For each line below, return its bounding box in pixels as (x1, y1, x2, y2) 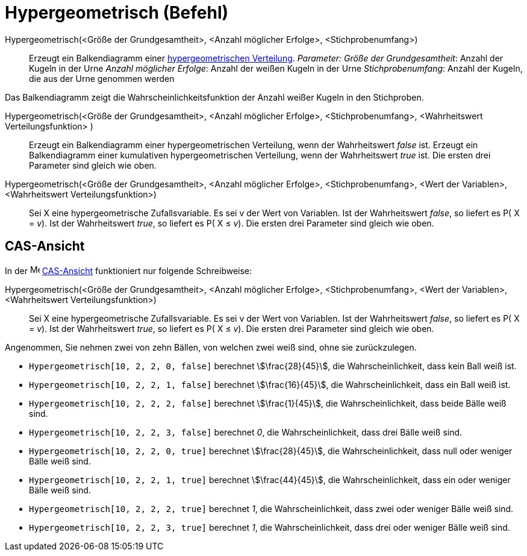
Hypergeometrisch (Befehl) (5, 2, 229, 23)
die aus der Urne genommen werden (29, 73, 175, 84)
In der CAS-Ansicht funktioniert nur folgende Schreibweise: (5, 265, 252, 276)
